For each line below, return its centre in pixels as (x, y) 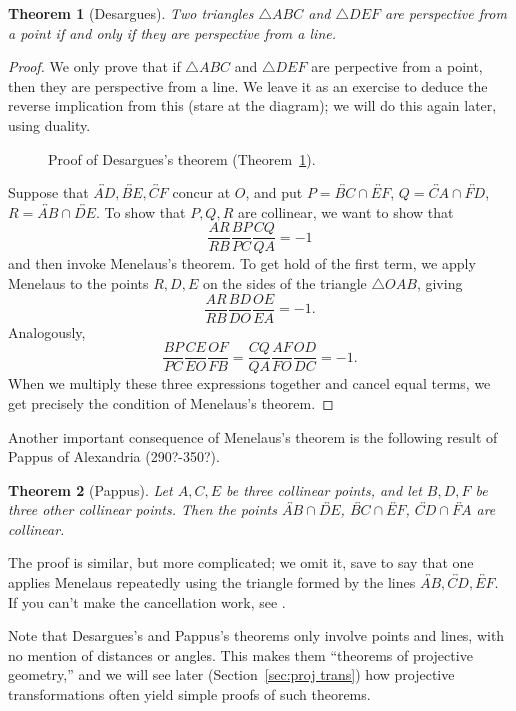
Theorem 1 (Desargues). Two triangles (131, 13)
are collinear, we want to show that (345, 211)
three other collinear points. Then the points (142, 509)
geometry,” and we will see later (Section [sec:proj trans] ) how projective (231, 674)
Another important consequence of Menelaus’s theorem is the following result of (253, 436)
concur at (201, 192)
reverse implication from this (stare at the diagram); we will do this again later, (252, 105)
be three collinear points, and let (324, 489)
